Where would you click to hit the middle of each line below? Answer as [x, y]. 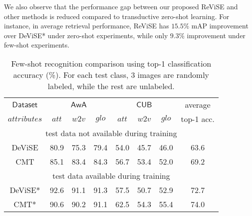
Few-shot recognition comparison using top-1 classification [111, 63]
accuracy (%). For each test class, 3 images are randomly [111, 74]
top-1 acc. [198, 119]
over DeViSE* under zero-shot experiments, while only [86, 35]
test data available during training [111, 175]
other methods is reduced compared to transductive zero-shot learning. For [117, 16]
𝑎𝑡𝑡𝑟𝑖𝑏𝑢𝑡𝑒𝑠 [25, 119]
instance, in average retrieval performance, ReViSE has [86, 26]
